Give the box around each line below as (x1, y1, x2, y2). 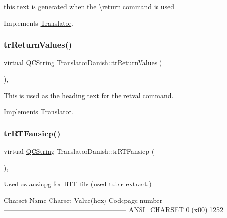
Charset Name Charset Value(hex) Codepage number (4, 195, 163, 205)
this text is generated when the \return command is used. (4, 1, 176, 11)
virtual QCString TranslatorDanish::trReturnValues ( (4, 57, 162, 67)
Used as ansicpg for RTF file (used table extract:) (4, 179, 152, 189)
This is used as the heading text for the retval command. (4, 90, 174, 100)
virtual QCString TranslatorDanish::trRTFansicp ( (4, 146, 155, 156)
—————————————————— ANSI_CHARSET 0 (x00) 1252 (4, 204, 224, 215)
